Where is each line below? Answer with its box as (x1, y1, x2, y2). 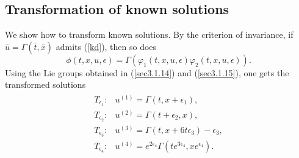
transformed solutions (5, 78, 86, 91)
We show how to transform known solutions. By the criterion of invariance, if (5, 28, 294, 41)
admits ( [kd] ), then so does (56, 40, 157, 52)
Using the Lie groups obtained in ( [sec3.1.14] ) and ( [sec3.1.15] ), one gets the (5, 66, 289, 79)
